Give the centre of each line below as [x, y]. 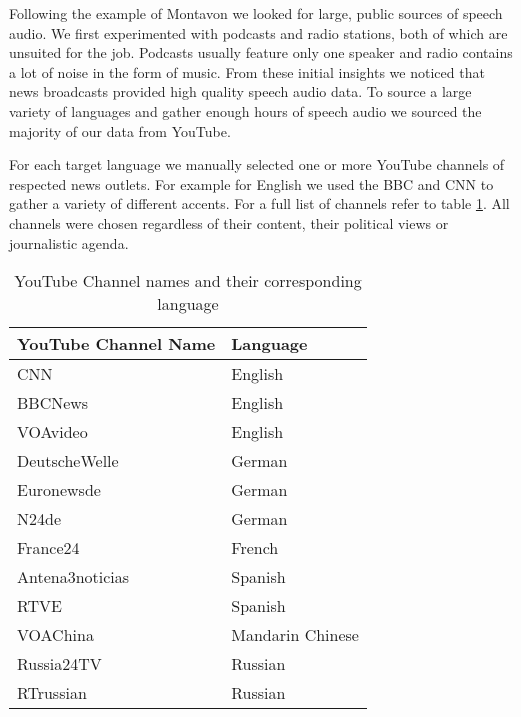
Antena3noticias [73, 577]
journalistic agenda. [69, 242]
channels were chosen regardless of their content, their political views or [229, 222]
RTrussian [52, 693]
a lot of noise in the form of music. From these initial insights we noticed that [247, 71]
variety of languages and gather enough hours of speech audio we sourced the [245, 110]
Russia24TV [59, 664]
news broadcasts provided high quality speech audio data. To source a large [240, 91]
